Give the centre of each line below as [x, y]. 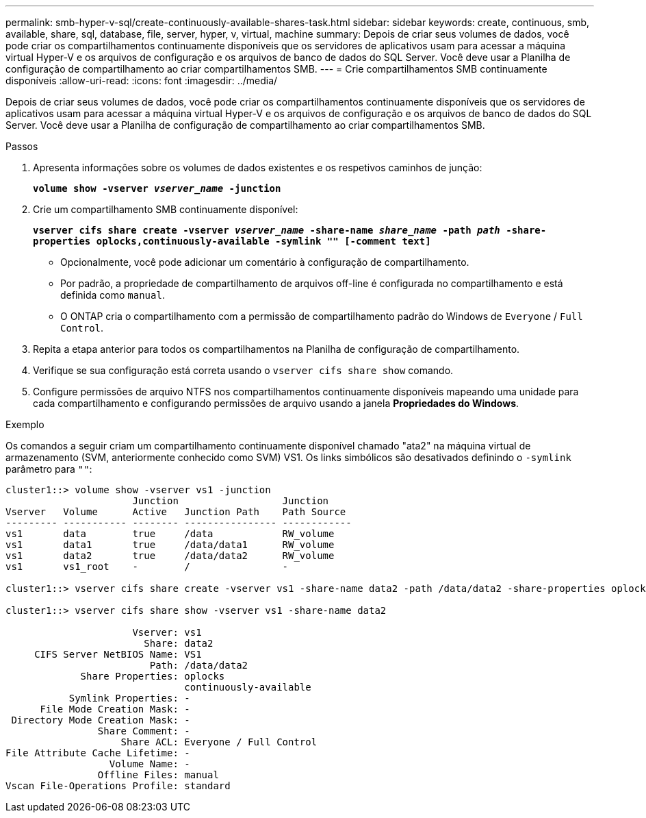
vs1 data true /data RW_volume [170, 534]
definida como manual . [113, 295]
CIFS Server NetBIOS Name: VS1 [118, 654]
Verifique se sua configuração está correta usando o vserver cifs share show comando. [243, 370]
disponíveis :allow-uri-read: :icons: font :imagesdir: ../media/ [142, 80]
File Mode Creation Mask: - [115, 709]
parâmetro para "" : [49, 469]
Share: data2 [179, 643]
